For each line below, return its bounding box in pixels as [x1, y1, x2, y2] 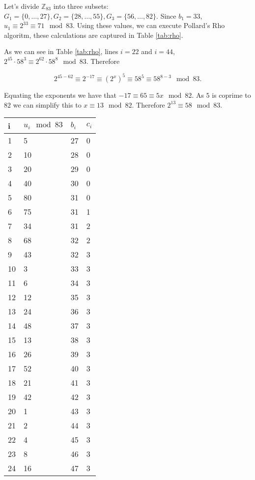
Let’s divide [4, 1, 39, 11]
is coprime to [212, 90, 251, 100]
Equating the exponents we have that [4, 90, 116, 100]
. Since [156, 10, 176, 21]
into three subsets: [53, 1, 109, 11]
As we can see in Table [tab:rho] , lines [4, 46, 118, 56]
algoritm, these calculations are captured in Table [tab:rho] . [4, 29, 183, 40]
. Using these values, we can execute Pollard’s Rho [73, 20, 225, 30]
